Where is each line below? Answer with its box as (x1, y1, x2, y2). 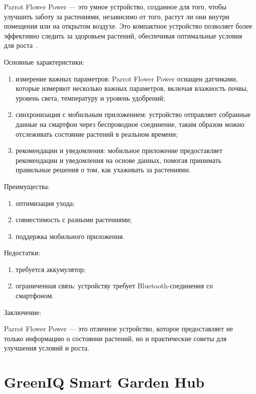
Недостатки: (4, 247, 40, 258)
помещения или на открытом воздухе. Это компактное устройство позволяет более (4, 21, 253, 31)
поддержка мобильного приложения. (15, 231, 125, 241)
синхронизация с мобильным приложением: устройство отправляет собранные (15, 109, 251, 119)
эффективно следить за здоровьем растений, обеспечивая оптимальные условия (4, 30, 242, 40)
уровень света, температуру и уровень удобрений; (15, 92, 165, 103)
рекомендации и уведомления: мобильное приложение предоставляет (15, 145, 222, 156)
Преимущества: (4, 181, 50, 191)
